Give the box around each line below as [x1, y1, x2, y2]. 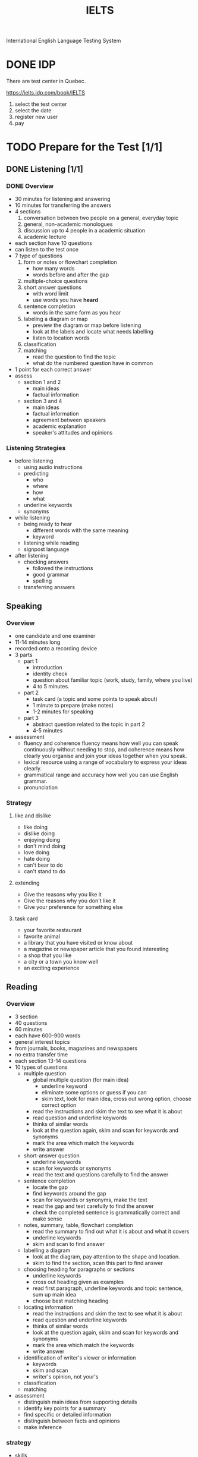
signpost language [23, 546, 70, 553]
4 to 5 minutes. [32, 682, 70, 690]
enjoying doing [23, 836, 61, 844]
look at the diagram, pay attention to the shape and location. [32, 1253, 180, 1260]
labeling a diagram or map [23, 316, 88, 322]
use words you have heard [32, 297, 99, 303]
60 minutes [14, 1025, 43, 1033]
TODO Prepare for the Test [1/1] [6, 140, 163, 154]
